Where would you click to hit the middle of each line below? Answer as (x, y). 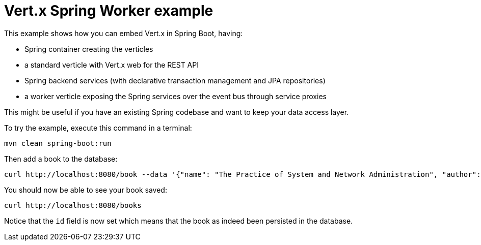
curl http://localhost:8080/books (73, 205)
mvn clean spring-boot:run (58, 143)
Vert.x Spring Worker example (109, 11)
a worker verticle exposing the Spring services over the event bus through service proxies (176, 96)
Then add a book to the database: (61, 159)
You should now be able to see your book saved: (86, 190)
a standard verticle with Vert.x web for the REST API (112, 65)
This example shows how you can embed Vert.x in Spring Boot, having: (124, 33)
